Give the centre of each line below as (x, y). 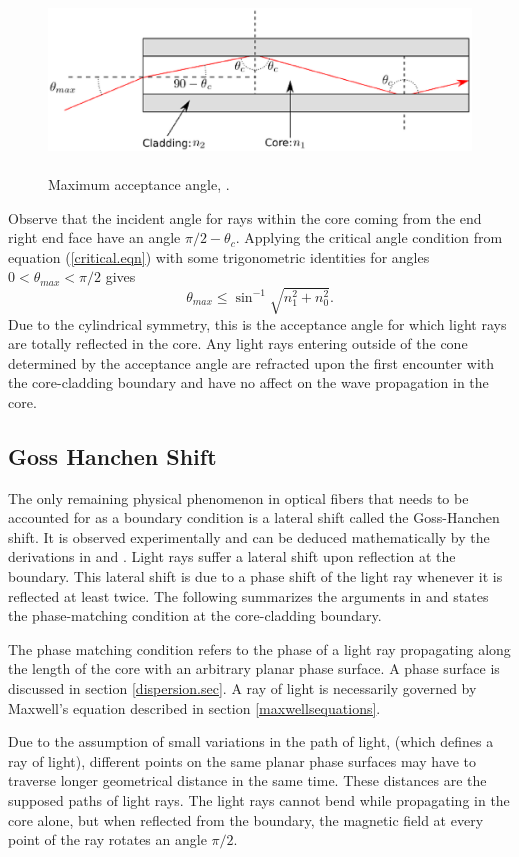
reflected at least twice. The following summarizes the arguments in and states (248, 595)
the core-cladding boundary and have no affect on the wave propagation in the (248, 382)
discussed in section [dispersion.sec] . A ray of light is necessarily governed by (242, 688)
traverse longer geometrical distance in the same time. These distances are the (247, 780)
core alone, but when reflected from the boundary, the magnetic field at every (246, 819)
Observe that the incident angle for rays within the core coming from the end (245, 217)
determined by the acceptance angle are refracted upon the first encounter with (251, 362)
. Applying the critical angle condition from (369, 237)
